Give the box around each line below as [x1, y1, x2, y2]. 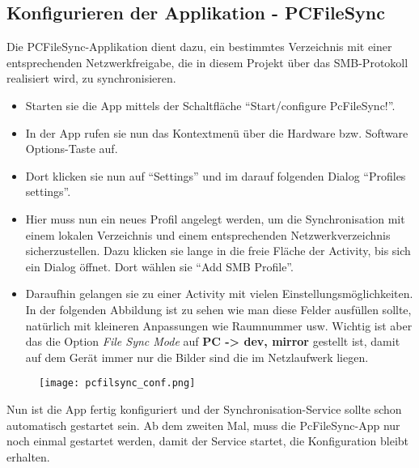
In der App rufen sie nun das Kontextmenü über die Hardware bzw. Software [25, 124, 408, 141]
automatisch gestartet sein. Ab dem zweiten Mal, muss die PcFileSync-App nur [6, 416, 400, 433]
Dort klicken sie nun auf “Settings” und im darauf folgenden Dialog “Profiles [25, 167, 406, 184]
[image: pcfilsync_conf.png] [39, 377, 196, 389]
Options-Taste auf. [25, 140, 118, 157]
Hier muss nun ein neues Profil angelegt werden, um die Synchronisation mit [25, 210, 405, 227]
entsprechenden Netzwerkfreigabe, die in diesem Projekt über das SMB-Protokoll [6, 53, 408, 70]
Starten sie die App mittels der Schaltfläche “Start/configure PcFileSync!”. [25, 96, 396, 113]
